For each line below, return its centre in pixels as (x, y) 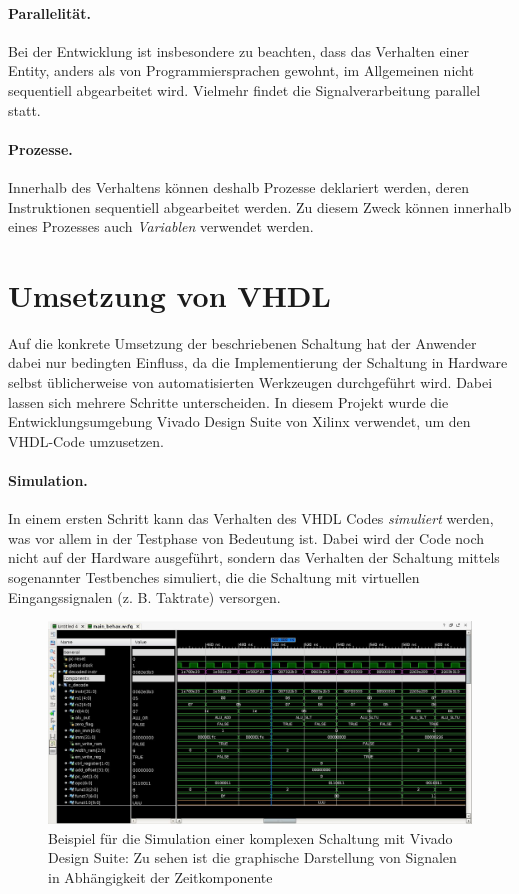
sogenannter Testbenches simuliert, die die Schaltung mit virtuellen (214, 577)
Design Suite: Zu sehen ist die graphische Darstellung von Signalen (252, 857)
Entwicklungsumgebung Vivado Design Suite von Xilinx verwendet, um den (239, 421)
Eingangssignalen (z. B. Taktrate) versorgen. (144, 596)
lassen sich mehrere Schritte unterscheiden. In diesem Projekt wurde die (228, 401)
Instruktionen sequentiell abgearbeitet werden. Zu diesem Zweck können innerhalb (260, 206)
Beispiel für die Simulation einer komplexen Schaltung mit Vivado (250, 837)
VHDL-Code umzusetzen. (86, 440)
